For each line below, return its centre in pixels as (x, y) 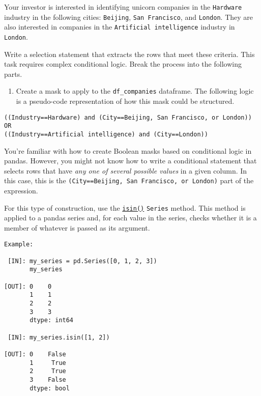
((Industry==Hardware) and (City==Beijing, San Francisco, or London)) (128, 117)
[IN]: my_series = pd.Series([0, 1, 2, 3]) (82, 261)
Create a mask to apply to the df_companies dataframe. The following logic (135, 91)
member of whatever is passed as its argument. (77, 227)
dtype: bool (50, 388)
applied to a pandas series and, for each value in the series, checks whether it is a (130, 218)
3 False (48, 380)
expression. (21, 191)
